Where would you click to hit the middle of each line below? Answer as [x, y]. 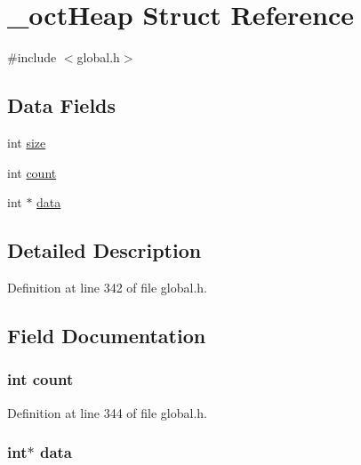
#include [32, 57]
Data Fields [62, 105]
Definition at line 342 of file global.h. [108, 287]
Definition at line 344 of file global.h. [108, 412]
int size [27, 142]
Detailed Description [104, 250]
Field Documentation [107, 335]
